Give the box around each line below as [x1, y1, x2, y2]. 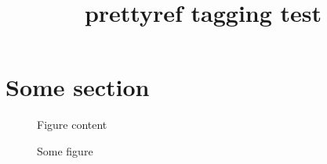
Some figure [37, 142, 93, 159]
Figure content [37, 116, 107, 133]
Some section [5, 71, 150, 103]
